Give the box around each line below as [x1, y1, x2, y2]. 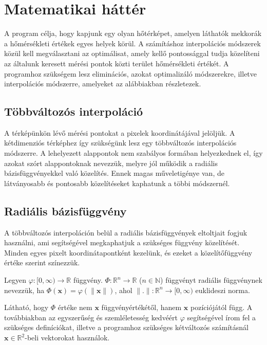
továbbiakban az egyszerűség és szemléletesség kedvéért [4, 312, 178, 322]
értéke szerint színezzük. [4, 257, 80, 268]
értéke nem [58, 302, 92, 313]
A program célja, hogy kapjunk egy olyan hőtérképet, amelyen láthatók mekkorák [4, 28, 262, 39]
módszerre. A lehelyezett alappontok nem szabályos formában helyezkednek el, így [4, 148, 263, 158]
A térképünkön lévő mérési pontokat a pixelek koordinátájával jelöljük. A [4, 127, 235, 138]
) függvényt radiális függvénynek [160, 275, 262, 285]
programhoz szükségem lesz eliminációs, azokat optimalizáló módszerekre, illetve [4, 68, 257, 79]
